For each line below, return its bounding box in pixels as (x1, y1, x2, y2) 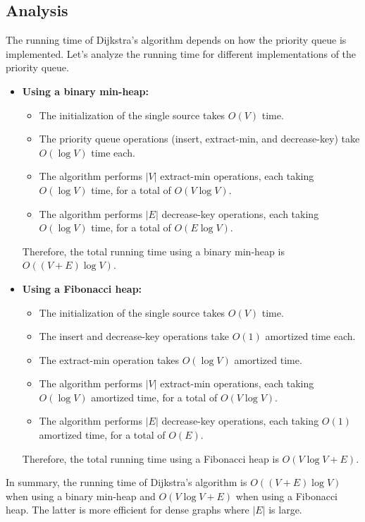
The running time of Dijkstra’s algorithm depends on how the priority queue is (6, 32, 347, 47)
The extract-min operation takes (39, 352, 180, 367)
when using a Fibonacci (235, 488, 338, 503)
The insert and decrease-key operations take (39, 329, 230, 344)
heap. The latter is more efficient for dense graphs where (6, 502, 249, 517)
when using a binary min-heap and (6, 488, 156, 503)
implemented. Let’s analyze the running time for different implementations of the (6, 46, 357, 61)
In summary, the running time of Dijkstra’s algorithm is (6, 475, 247, 490)
